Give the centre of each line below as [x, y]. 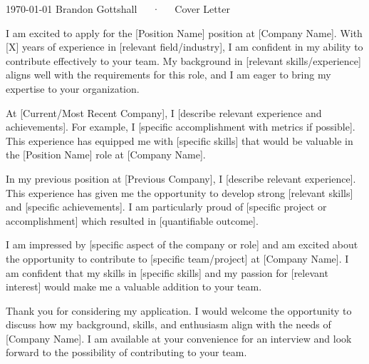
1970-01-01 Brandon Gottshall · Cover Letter [118, 9]
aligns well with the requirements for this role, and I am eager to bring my [168, 75]
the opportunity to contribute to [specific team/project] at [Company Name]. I [177, 258]
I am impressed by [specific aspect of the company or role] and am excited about [182, 244]
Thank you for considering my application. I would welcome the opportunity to [179, 310]
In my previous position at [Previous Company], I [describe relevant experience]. [181, 178]
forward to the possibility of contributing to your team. [126, 352]
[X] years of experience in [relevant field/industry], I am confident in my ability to [184, 47]
